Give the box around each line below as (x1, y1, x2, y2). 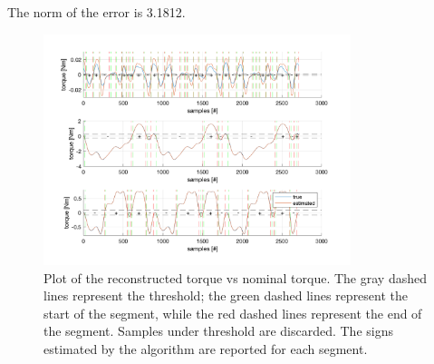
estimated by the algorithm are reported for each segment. (43, 339, 368, 358)
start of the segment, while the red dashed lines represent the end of (43, 303, 422, 322)
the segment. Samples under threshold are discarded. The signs (43, 321, 393, 340)
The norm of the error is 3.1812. (7, 3, 186, 21)
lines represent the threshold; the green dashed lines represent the (43, 286, 409, 305)
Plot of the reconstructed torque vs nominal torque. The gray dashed (43, 268, 427, 287)
